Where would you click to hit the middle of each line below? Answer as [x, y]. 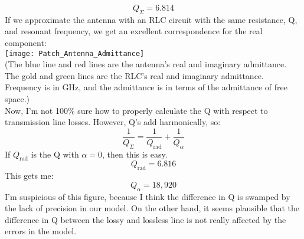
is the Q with [55, 154]
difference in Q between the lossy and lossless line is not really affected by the [146, 219]
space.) [17, 99]
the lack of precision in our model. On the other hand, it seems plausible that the [152, 208]
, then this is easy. [135, 154]
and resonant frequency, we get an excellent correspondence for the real [134, 31]
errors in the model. [41, 231]
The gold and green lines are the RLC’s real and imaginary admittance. [134, 75]
